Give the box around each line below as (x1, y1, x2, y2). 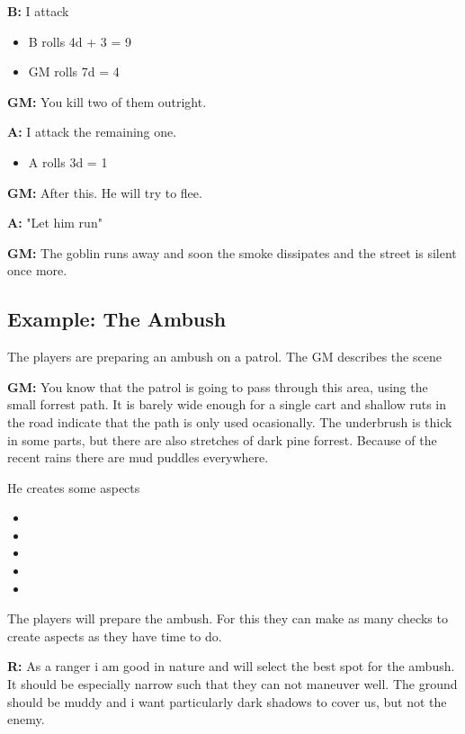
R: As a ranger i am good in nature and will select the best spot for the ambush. (7, 657, 455, 676)
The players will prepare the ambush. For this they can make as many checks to (7, 609, 448, 628)
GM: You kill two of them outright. (7, 92, 207, 111)
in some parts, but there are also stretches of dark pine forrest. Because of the (7, 430, 437, 449)
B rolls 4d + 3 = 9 (28, 31, 132, 50)
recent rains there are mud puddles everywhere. (7, 448, 269, 467)
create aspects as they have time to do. (7, 626, 222, 645)
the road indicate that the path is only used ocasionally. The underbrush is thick (7, 412, 452, 431)
